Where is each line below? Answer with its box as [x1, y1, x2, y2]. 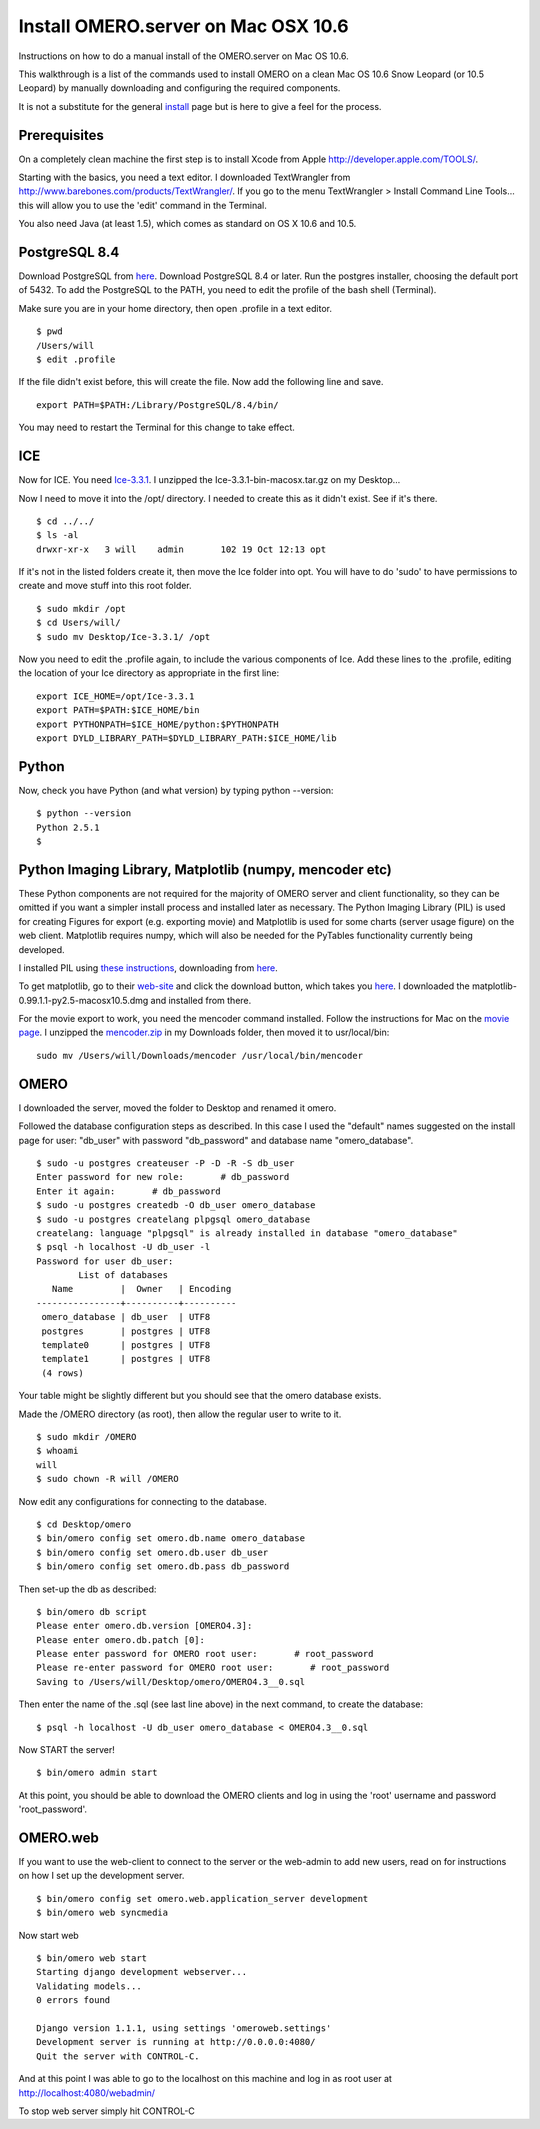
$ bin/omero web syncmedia [36, 1907, 169, 1919]
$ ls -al [36, 530, 79, 541]
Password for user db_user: [36, 1255, 174, 1267]
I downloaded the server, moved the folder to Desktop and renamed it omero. [18, 1101, 337, 1114]
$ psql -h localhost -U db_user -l [36, 1241, 211, 1253]
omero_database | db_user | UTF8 [41, 1311, 211, 1323]
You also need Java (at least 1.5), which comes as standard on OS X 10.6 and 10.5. [18, 218, 357, 230]
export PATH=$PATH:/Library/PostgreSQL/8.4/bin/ [36, 399, 279, 410]
